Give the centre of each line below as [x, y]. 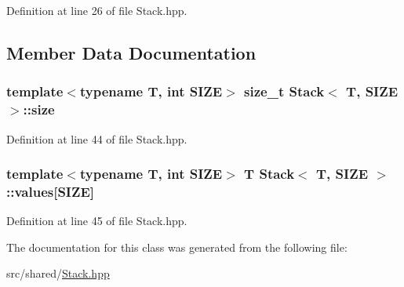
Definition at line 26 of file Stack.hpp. [97, 10]
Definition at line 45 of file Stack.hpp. [97, 221]
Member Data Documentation [131, 52]
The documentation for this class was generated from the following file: [177, 247]
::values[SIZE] [51, 191]
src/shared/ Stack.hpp [58, 273]
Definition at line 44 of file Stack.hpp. [97, 138]
